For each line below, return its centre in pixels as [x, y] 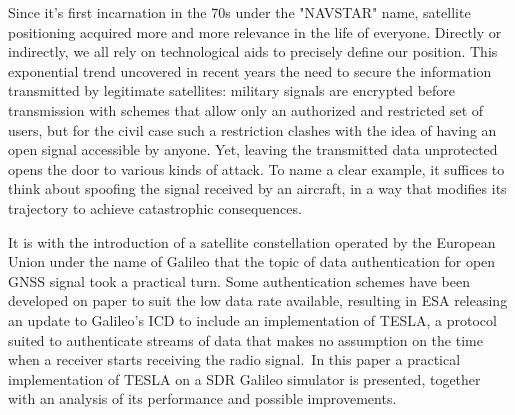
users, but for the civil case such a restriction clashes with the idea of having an [252, 129]
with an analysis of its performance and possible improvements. [202, 398]
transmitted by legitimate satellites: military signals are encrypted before [232, 90]
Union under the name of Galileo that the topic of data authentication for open [252, 261]
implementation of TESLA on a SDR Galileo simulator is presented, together [244, 378]
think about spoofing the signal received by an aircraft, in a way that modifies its [257, 188]
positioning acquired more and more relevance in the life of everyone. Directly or [255, 31]
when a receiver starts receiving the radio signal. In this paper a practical [234, 359]
